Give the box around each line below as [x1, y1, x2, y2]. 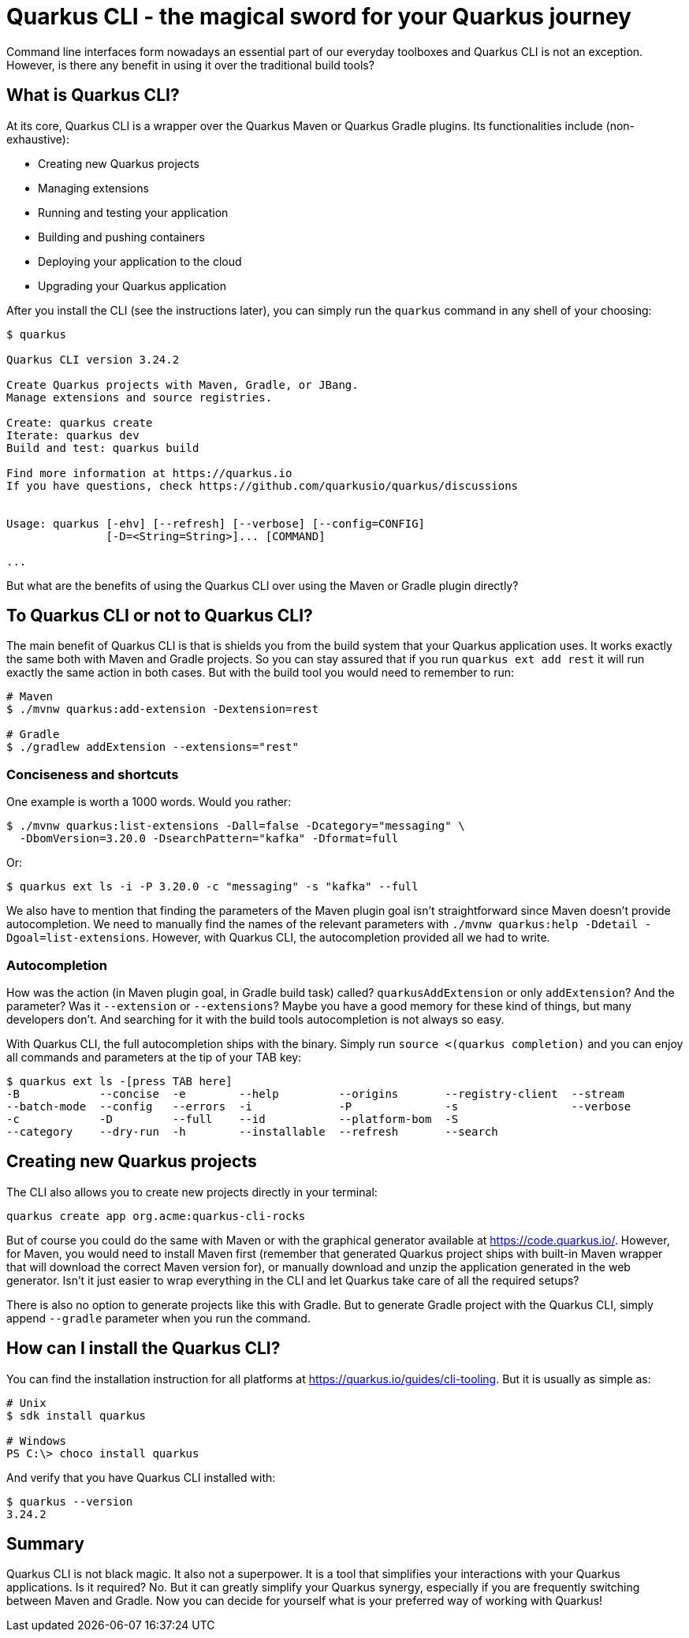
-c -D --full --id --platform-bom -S [6, 1112, 459, 1125]
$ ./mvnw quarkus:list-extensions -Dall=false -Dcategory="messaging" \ [6, 819, 465, 833]
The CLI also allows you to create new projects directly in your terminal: [6, 1185, 378, 1199]
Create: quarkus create [6, 416, 153, 429]
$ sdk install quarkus [6, 1409, 147, 1422]
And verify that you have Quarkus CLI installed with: [6, 1470, 276, 1484]
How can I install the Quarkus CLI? [6, 1338, 281, 1359]
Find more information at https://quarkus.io [6, 466, 292, 479]
